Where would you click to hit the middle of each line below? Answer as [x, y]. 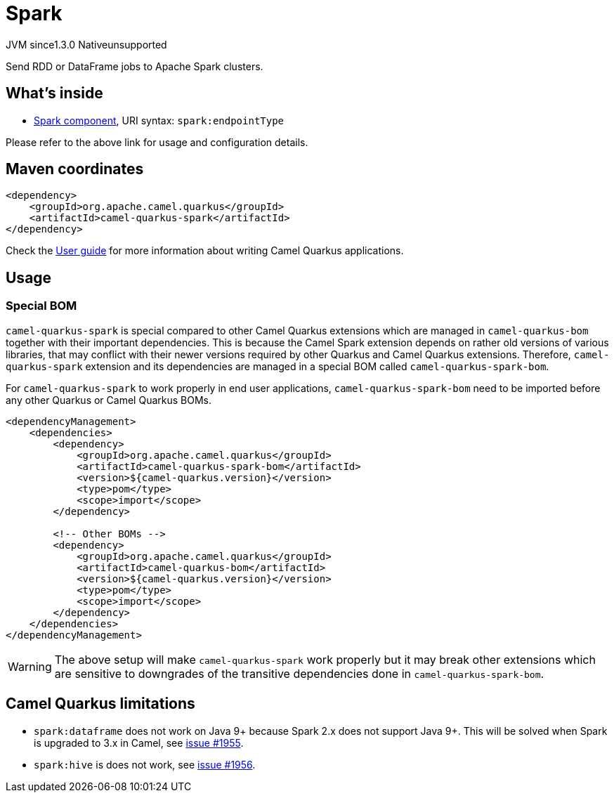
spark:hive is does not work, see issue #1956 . [145, 764]
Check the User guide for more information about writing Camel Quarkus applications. [205, 251]
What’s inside [54, 93]
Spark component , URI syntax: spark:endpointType [159, 120]
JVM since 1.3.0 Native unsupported [86, 44]
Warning [30, 666]
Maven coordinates [75, 169]
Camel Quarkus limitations [100, 704]
